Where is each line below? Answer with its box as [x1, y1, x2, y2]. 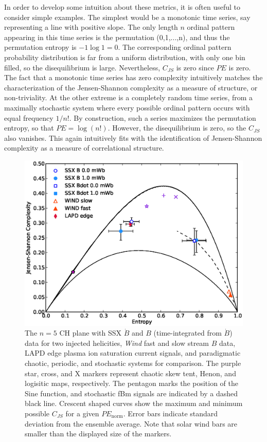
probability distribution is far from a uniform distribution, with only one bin [4, 51, 245, 62]
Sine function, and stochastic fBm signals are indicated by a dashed [25, 388, 238, 398]
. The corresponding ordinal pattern [118, 42, 232, 52]
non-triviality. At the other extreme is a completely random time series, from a [4, 92, 253, 103]
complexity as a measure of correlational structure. [4, 142, 164, 153]
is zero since [176, 62, 214, 72]
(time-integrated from [153, 327, 222, 338]
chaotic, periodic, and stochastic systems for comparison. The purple [25, 358, 241, 368]
